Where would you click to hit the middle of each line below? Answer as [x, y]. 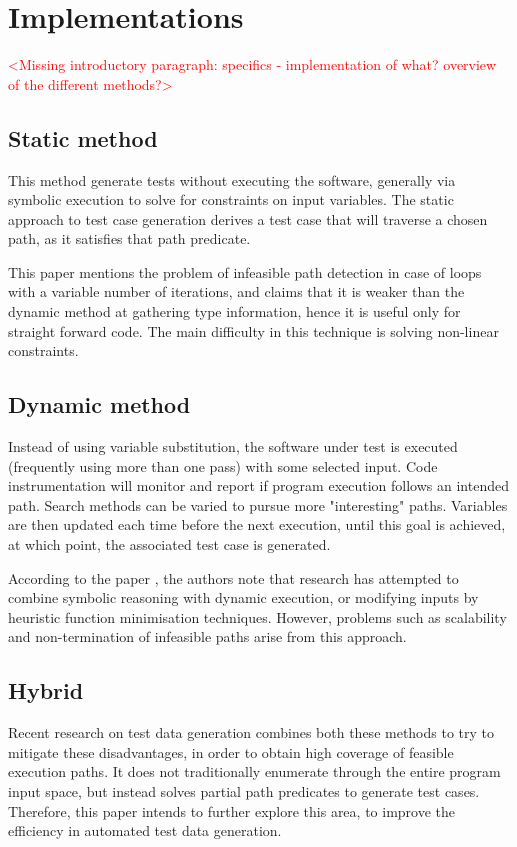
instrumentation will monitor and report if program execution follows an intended [258, 485]
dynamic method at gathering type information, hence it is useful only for [234, 311]
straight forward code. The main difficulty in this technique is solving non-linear [253, 330]
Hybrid [46, 690]
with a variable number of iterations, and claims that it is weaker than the [236, 291]
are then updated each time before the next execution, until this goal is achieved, [257, 524]
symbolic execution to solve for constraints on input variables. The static [231, 199]
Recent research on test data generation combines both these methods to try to [251, 732]
